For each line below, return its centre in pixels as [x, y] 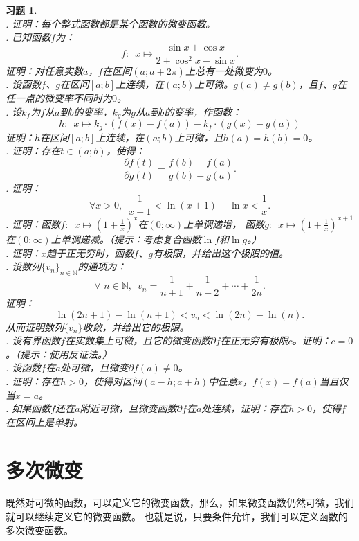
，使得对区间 [113, 381]
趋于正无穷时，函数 [90, 252]
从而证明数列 [35, 327]
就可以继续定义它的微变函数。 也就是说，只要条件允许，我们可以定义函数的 [177, 516]
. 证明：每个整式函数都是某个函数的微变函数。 [111, 23]
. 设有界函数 [33, 340]
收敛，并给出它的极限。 [136, 327]
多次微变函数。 [39, 530]
